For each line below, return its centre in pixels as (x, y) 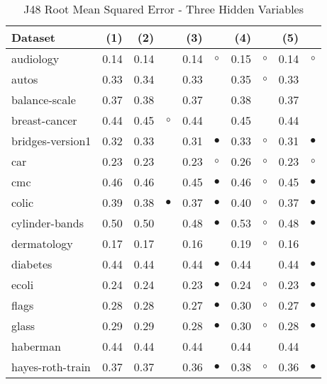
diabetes (32, 264)
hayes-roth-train (51, 367)
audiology (35, 58)
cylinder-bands (48, 223)
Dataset (34, 37)
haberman (36, 346)
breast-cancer (44, 120)
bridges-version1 (51, 141)
